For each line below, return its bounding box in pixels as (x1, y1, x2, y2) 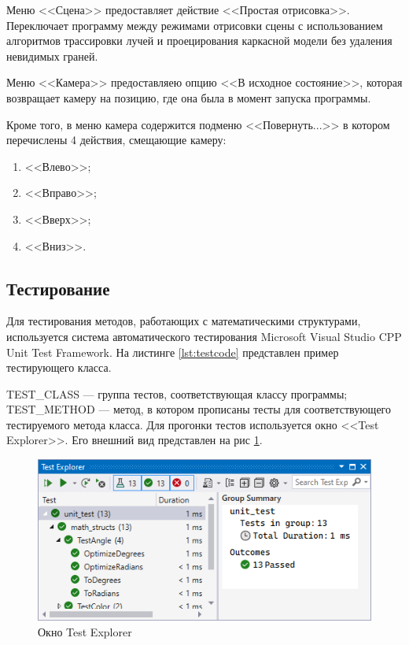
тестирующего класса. (6, 359, 112, 376)
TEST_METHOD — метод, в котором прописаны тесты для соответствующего (6, 401, 391, 417)
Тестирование (6, 276, 110, 300)
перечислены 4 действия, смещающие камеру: (6, 132, 227, 148)
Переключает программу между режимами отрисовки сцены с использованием (6, 17, 383, 33)
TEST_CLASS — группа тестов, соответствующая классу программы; (6, 385, 348, 402)
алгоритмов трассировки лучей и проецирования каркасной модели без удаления (6, 32, 392, 49)
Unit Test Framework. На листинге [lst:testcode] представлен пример (6, 343, 339, 360)
